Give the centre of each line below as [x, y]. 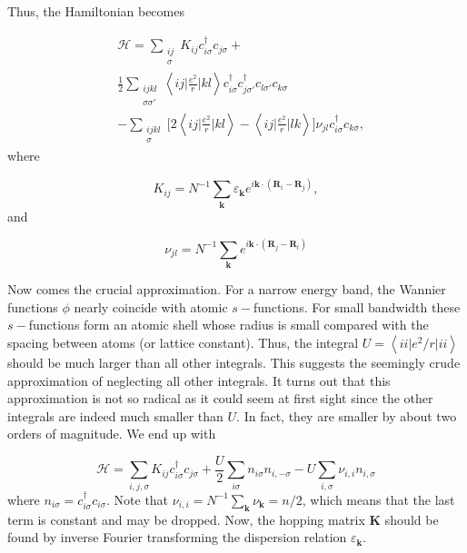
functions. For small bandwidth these [357, 306]
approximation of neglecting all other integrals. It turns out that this [199, 380]
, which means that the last [378, 499]
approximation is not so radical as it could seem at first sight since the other [220, 398]
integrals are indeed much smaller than [115, 415]
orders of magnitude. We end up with [112, 434]
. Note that [138, 499]
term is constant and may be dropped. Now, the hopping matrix [186, 519]
